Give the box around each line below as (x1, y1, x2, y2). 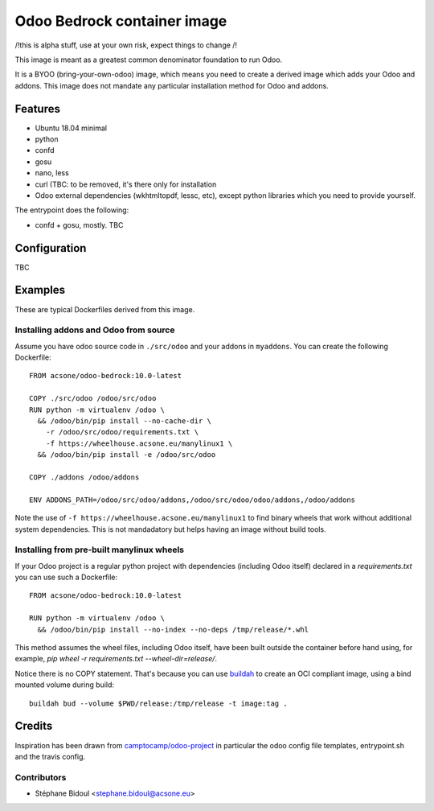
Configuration (14, 241, 87, 255)
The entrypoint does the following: (14, 205, 129, 215)
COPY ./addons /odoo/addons (29, 473, 140, 482)
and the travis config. (14, 751, 86, 761)
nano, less (35, 168, 70, 178)
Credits (14, 719, 53, 733)
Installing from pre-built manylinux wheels (14, 544, 185, 555)
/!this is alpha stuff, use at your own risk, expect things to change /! (14, 40, 237, 50)
